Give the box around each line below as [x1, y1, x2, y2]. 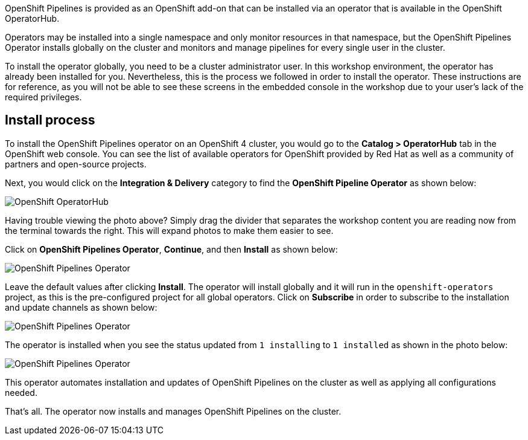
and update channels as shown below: [5, 302, 157, 312]
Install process [5, 112, 95, 128]
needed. [5, 387, 37, 398]
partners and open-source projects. [5, 158, 147, 169]
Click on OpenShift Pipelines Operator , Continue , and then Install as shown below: [5, 244, 338, 254]
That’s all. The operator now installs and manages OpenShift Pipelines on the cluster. [5, 406, 342, 416]
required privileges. [5, 92, 82, 102]
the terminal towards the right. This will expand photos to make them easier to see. [5, 225, 334, 236]
